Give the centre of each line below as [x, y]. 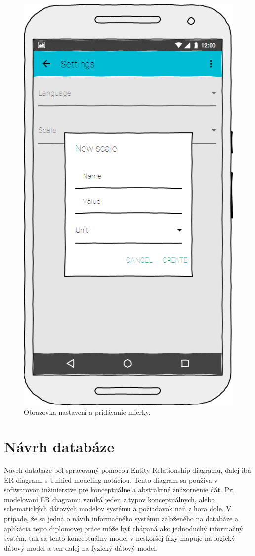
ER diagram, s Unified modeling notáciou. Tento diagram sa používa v [111, 480]
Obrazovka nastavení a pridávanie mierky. [87, 412]
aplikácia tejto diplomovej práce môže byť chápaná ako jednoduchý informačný [124, 528]
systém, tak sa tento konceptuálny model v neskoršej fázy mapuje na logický [120, 538]
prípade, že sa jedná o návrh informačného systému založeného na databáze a [121, 519]
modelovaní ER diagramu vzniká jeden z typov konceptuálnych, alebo [109, 499]
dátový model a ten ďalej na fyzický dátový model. [81, 547]
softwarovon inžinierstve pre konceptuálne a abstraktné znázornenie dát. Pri [119, 489]
